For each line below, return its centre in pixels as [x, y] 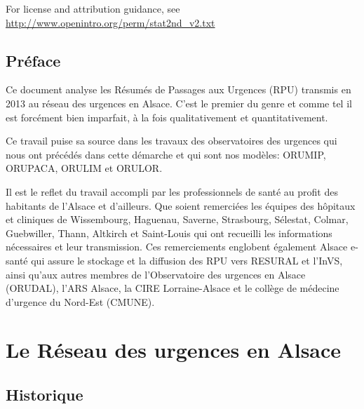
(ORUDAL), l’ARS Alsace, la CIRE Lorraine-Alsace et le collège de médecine [173, 288]
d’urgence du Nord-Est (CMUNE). [80, 301]
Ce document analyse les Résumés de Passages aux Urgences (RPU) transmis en [178, 89]
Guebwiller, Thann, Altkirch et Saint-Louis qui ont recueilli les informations [169, 233]
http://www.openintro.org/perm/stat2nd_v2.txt [110, 22]
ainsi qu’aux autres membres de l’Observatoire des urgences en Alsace [156, 274]
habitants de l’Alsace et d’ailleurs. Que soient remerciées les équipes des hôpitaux [181, 205]
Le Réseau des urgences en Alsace [174, 350]
